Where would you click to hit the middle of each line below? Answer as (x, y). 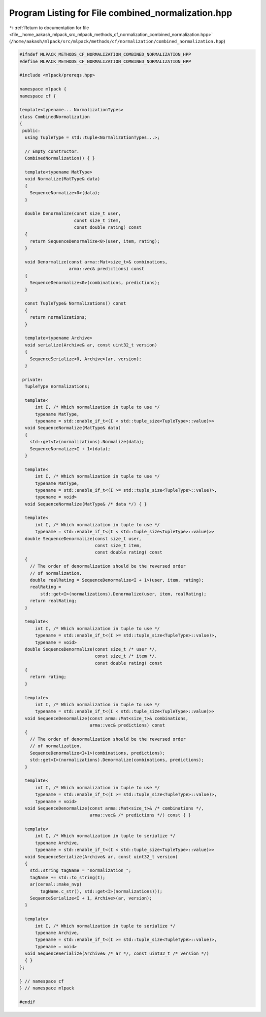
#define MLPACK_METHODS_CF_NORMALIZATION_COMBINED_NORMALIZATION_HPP (105, 61)
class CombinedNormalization (55, 117)
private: (33, 380)
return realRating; (53, 601)
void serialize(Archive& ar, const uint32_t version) (91, 345)
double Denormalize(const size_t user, (73, 213)
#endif (27, 1002)
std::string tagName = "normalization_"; (81, 870)
